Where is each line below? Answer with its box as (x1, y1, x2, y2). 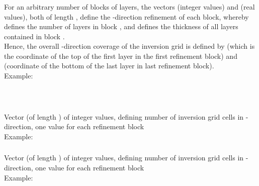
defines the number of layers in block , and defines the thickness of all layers (4, 21, 238, 32)
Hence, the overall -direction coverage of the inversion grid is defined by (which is (4, 41, 255, 51)
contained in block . (4, 31, 65, 41)
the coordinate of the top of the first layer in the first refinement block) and (4, 50, 237, 61)
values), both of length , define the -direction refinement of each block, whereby (4, 11, 249, 22)
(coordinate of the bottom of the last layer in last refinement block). (4, 60, 214, 71)
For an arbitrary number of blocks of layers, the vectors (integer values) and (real (4, 1, 255, 12)
